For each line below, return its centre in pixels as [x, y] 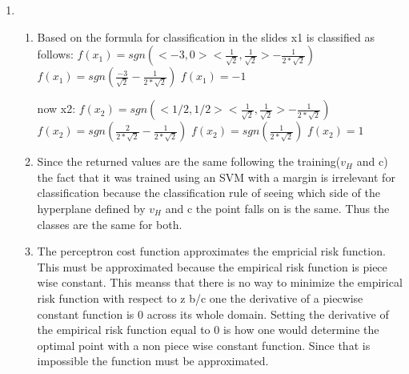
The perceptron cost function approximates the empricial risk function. [211, 251]
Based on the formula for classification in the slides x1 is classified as [206, 36]
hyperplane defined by [91, 208]
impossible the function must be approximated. [153, 361]
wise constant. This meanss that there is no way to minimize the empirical [220, 282]
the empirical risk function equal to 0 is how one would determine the [208, 330]
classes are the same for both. [110, 224]
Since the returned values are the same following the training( [189, 161]
